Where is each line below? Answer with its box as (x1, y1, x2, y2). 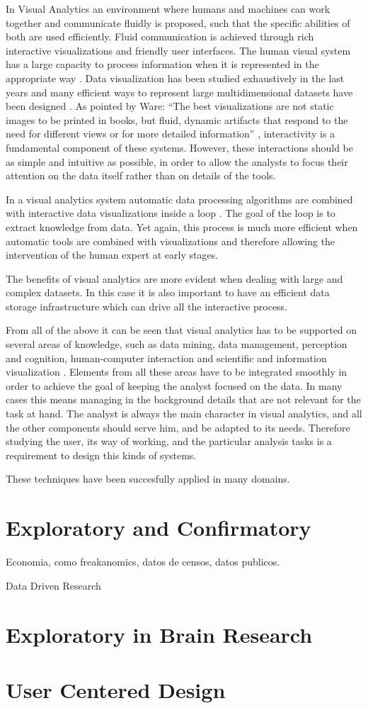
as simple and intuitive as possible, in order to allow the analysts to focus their (6, 154, 348, 169)
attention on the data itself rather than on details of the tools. (6, 168, 276, 183)
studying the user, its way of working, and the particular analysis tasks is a (6, 434, 332, 449)
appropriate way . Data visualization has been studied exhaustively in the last (6, 70, 345, 85)
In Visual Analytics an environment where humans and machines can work (6, 1, 330, 16)
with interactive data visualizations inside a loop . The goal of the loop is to (6, 206, 335, 220)
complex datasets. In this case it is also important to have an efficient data (6, 285, 330, 300)
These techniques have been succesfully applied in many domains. (6, 471, 290, 486)
